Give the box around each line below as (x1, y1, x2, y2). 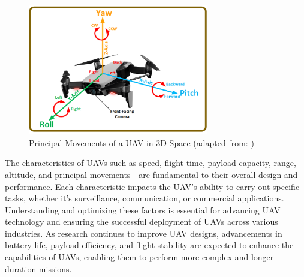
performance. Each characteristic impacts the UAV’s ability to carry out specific (5, 180, 300, 192)
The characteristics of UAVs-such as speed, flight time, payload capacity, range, (5, 156, 296, 169)
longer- (251, 251, 276, 263)
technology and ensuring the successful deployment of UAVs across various (5, 215, 278, 228)
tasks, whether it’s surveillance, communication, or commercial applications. (5, 192, 284, 204)
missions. (38, 262, 72, 275)
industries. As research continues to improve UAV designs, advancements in (5, 227, 282, 239)
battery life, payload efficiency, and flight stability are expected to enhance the (5, 239, 294, 251)
